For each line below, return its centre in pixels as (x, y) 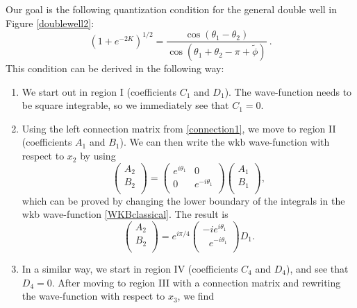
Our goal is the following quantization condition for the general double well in (172, 9)
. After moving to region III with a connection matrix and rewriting (196, 282)
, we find (196, 296)
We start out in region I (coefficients (99, 91)
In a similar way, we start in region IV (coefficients (130, 268)
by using (98, 156)
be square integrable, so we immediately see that (125, 105)
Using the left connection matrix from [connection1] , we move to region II (179, 128)
